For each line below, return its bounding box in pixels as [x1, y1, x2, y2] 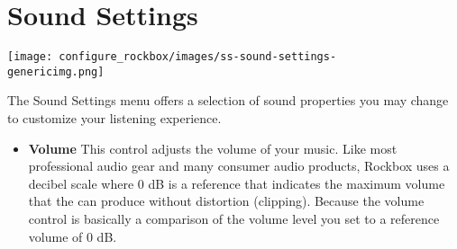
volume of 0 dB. [28, 227, 117, 245]
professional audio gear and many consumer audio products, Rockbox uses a [28, 156, 450, 175]
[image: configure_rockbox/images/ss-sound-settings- [7, 50, 337, 64]
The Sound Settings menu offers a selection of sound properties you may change [7, 91, 449, 110]
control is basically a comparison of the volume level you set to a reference [28, 209, 440, 227]
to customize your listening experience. [7, 109, 222, 128]
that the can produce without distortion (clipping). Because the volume [28, 191, 425, 210]
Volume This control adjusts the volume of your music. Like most [28, 138, 398, 157]
